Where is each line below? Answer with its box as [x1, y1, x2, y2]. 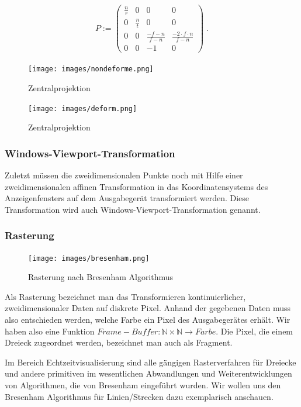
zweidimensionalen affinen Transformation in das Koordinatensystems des [5, 180, 268, 192]
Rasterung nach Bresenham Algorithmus [28, 271, 174, 283]
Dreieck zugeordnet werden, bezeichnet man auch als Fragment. [5, 336, 233, 349]
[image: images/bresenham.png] [28, 254, 150, 263]
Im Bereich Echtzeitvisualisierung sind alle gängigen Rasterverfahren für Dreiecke [5, 356, 296, 368]
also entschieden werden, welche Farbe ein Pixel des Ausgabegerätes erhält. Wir [5, 313, 290, 325]
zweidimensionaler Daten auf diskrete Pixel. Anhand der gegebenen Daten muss [5, 302, 291, 314]
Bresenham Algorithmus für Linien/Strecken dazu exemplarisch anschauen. [5, 390, 274, 402]
